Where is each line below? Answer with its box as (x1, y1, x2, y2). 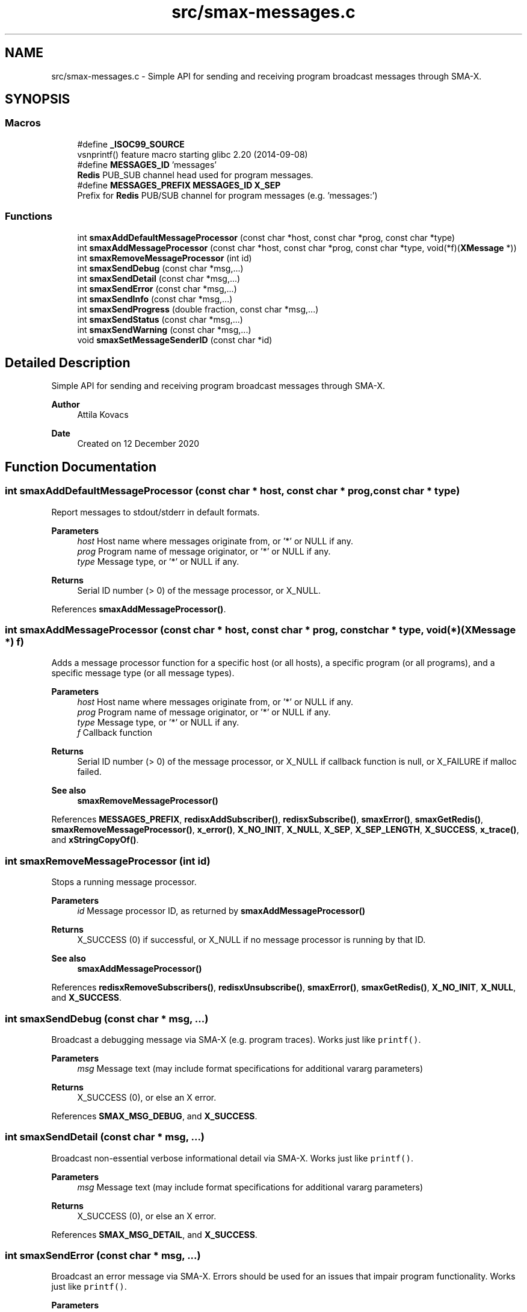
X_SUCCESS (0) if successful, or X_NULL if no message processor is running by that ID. (77, 934, 426, 945)
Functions (5, 210, 52, 223)
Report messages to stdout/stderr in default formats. (51, 506, 260, 517)
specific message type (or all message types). (51, 668, 235, 679)
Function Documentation (5, 459, 156, 474)
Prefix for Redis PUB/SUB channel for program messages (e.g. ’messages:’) (77, 190, 378, 201)
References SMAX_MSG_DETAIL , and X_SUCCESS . (51, 1229, 257, 1240)
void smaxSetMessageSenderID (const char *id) (77, 334, 273, 345)
